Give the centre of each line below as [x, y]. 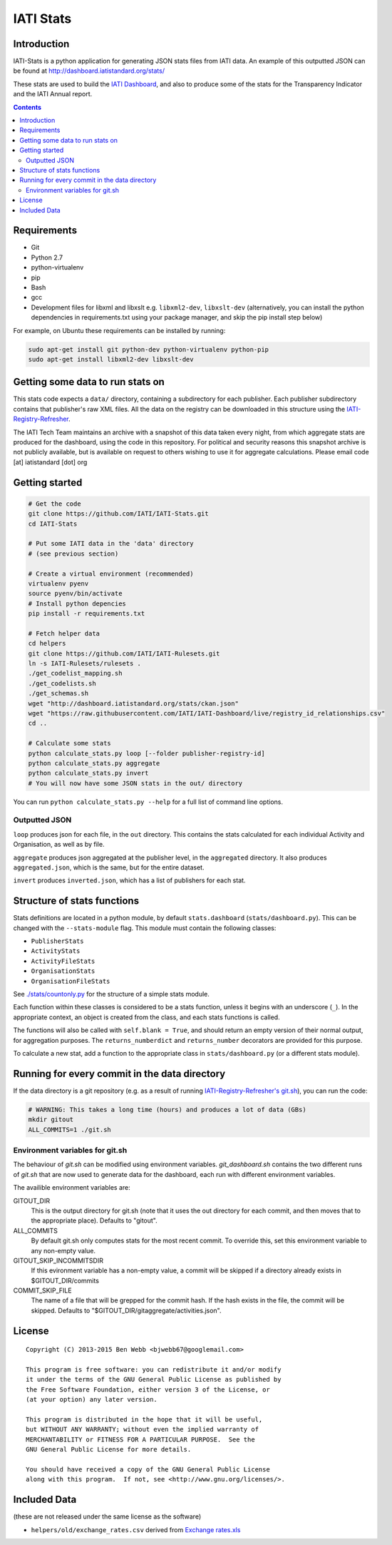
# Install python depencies [77, 603]
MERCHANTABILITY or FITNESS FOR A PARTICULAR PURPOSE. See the [141, 1439]
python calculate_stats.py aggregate [94, 763]
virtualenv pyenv [58, 583]
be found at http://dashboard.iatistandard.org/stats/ [89, 71]
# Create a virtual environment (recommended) [111, 573]
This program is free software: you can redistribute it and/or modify [154, 1370]
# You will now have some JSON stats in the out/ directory [135, 783]
